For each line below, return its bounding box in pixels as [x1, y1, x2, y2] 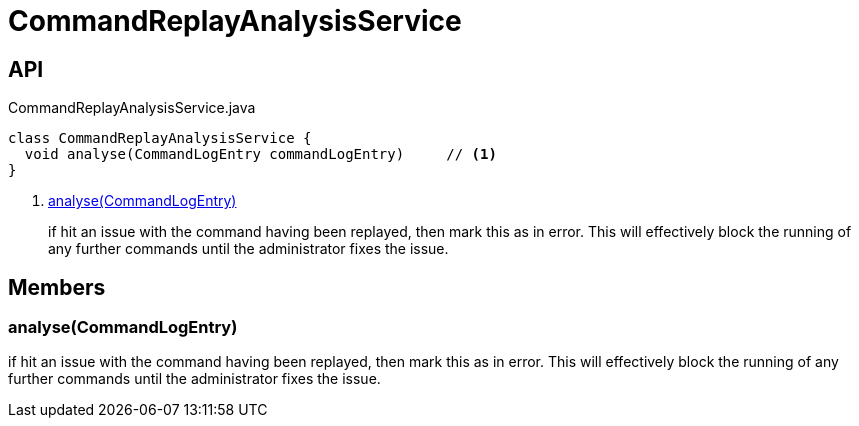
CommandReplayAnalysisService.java [8, 99, 256, 117]
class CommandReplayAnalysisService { [8, 130, 312, 147]
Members [8, 274, 106, 300]
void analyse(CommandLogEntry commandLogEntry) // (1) [24, 146, 497, 163]
